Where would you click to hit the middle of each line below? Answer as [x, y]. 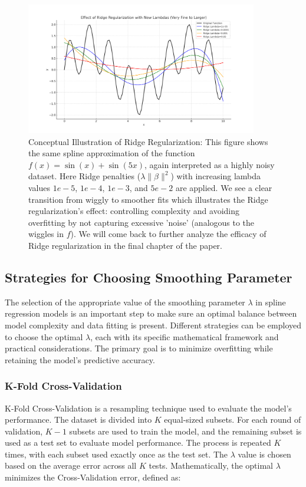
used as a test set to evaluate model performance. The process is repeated [138, 442]
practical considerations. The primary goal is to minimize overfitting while [139, 348]
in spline [271, 302]
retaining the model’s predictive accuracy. [80, 359]
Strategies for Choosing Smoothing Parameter [149, 277]
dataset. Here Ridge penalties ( [85, 176]
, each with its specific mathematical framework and [185, 336]
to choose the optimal [44, 336]
